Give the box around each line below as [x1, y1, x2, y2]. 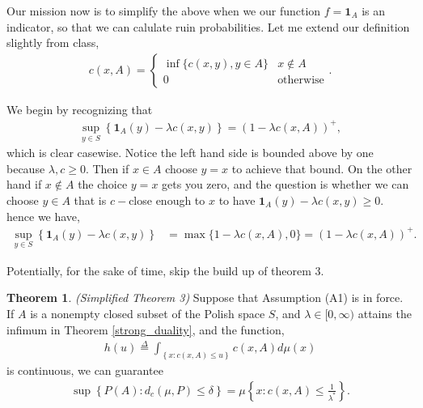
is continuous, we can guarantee [6, 362, 163, 379]
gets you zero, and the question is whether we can [162, 176, 409, 193]
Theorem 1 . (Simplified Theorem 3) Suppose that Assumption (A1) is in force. [6, 289, 404, 306]
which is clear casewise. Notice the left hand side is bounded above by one [6, 144, 374, 161]
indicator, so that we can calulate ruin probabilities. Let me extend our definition [6, 18, 410, 35]
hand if [6, 176, 42, 193]
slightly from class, [6, 34, 99, 51]
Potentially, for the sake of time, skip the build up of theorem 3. [6, 261, 324, 278]
